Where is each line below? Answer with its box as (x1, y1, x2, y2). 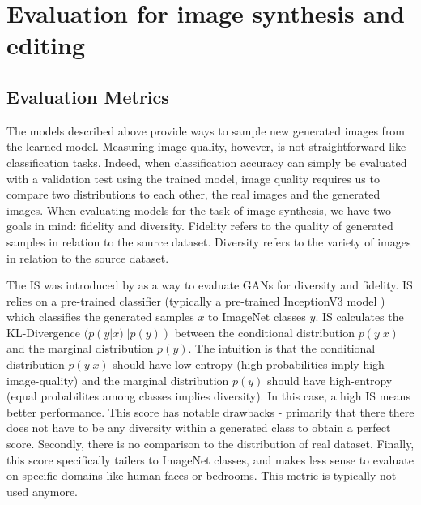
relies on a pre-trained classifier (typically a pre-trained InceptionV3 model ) (6, 292, 385, 309)
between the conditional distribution (174, 323, 355, 340)
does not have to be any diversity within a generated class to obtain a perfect (6, 419, 391, 436)
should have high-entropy (267, 371, 393, 388)
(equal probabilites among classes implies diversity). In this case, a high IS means (6, 387, 410, 404)
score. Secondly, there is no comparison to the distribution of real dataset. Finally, (6, 435, 415, 452)
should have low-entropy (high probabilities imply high (113, 356, 385, 373)
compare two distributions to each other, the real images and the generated (6, 186, 381, 203)
